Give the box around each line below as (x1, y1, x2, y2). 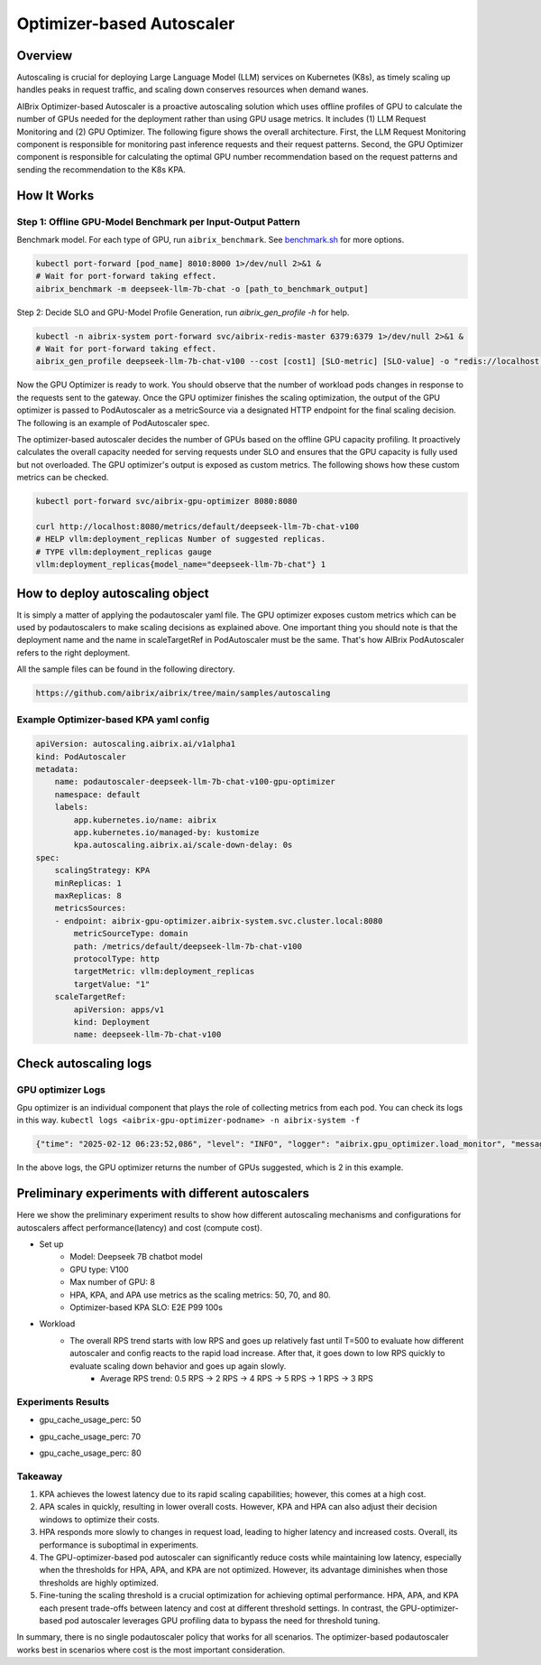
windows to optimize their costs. (39, 1513, 160, 1525)
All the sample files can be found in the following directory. (16, 664, 235, 674)
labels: (54, 802, 89, 813)
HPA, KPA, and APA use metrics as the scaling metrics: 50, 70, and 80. (69, 1289, 331, 1300)
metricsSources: (54, 903, 126, 914)
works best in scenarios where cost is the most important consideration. (16, 1644, 286, 1655)
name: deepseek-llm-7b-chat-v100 (73, 1029, 222, 1040)
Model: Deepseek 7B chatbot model (69, 1251, 203, 1262)
